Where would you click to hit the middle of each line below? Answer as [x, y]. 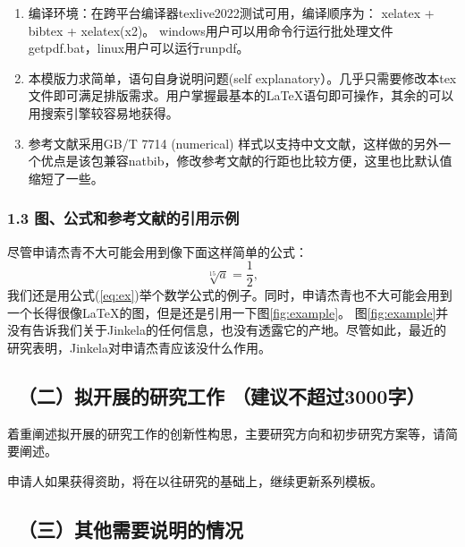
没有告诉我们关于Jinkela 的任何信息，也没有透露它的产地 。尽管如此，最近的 [227, 330]
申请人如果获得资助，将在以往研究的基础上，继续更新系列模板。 [195, 480]
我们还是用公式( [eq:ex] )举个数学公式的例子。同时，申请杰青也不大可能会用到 [230, 295]
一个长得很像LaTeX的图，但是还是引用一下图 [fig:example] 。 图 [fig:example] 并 [228, 312]
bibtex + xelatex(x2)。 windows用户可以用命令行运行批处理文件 [211, 30]
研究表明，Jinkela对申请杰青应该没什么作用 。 [139, 347]
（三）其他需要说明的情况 [131, 529]
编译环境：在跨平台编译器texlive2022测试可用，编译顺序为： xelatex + [231, 13]
